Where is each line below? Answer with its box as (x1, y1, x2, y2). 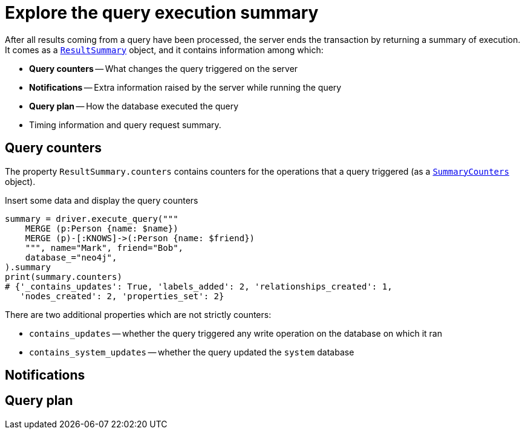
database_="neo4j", (25, 252, 117, 262)
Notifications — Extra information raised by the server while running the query (29, 82, 342, 92)
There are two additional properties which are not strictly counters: (5, 309, 272, 320)
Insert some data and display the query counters (5, 195, 198, 206)
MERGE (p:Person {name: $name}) (25, 223, 178, 233)
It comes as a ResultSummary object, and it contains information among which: (5, 44, 324, 55)
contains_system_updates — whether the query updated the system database (29, 346, 354, 357)
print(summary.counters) (5, 271, 122, 282)
